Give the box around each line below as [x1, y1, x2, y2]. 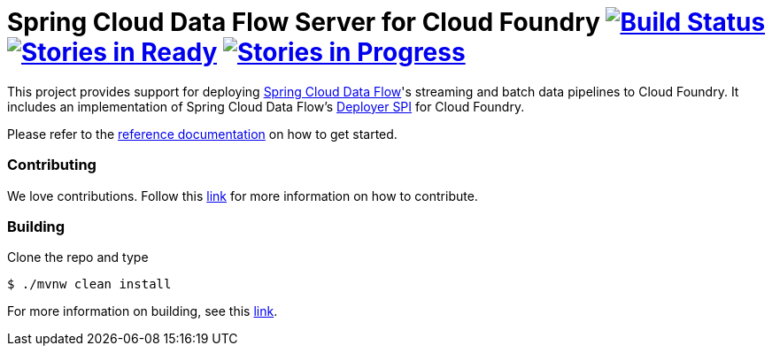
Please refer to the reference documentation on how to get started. [7, 126, 398, 142]
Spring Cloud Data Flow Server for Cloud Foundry [7, 7, 600, 37]
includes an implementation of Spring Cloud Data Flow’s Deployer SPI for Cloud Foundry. [7, 98, 525, 114]
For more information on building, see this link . [7, 303, 278, 319]
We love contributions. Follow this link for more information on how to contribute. [7, 188, 478, 203]
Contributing [7, 156, 96, 174]
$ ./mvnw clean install [7, 277, 172, 292]
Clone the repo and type [7, 249, 149, 265]
